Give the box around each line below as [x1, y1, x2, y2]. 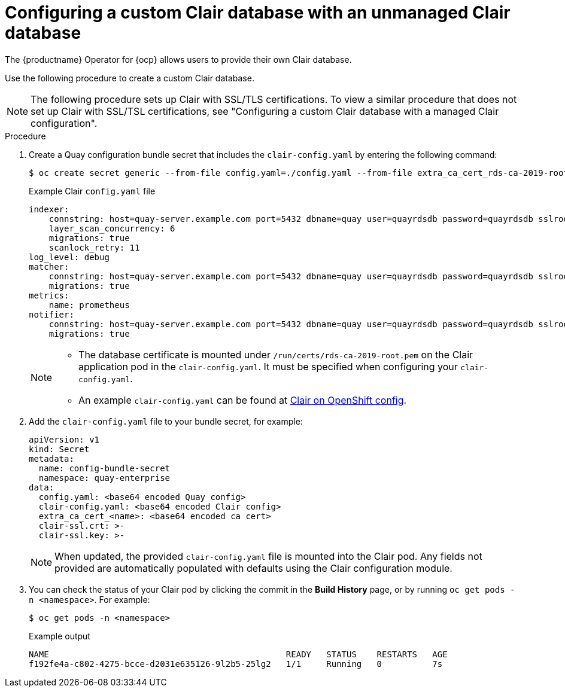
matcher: [29, 261, 69, 272]
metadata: [29, 453, 74, 464]
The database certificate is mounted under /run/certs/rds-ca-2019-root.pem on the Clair [78, 348, 473, 361]
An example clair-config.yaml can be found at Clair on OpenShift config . [78, 394, 407, 406]
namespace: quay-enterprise [38, 472, 171, 483]
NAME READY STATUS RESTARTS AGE [29, 649, 448, 659]
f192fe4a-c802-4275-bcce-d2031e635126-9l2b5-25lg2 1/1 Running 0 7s [29, 659, 443, 669]
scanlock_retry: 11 [48, 242, 140, 252]
